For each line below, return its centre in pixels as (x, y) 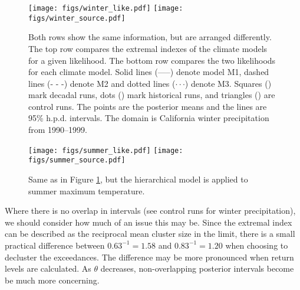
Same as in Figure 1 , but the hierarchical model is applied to (138, 179)
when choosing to (257, 245)
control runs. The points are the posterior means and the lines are (148, 106)
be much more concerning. (52, 280)
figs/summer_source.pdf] (77, 160)
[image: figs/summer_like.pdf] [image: (106, 150)
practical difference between (55, 245)
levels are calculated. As (48, 268)
